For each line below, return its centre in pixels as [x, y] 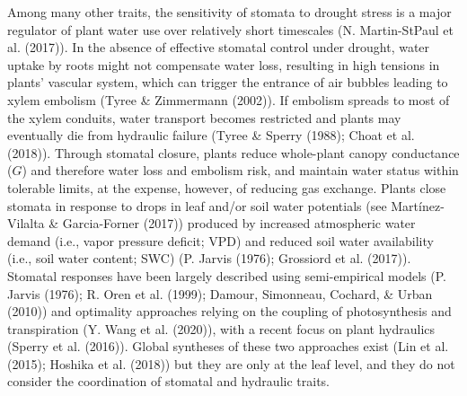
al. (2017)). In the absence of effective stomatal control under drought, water [219, 47]
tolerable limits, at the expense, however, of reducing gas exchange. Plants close [227, 187]
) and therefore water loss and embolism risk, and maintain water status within [240, 170]
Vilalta [26, 223]
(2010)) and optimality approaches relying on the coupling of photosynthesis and [229, 311]
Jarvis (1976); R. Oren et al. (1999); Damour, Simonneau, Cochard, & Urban [220, 293]
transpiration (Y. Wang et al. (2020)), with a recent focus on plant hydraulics [221, 328]
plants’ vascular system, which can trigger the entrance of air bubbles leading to [228, 82]
